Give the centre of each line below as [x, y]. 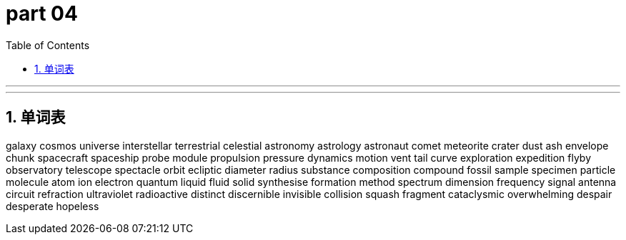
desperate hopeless [53, 206]
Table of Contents [48, 45]
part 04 [42, 14]
